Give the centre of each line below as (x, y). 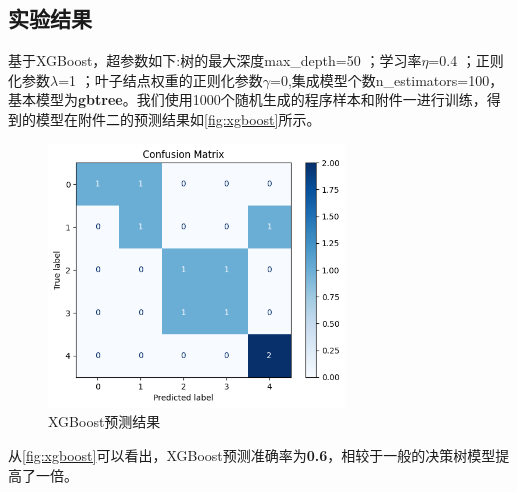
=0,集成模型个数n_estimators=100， (387, 79)
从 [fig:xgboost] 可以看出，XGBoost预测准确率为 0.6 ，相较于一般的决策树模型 (252, 455)
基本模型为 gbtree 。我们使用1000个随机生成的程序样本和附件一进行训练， (247, 99)
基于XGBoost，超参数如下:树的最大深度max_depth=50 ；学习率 (215, 60)
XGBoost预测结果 (104, 421)
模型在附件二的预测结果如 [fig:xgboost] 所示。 (178, 118)
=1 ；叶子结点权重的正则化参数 (160, 79)
